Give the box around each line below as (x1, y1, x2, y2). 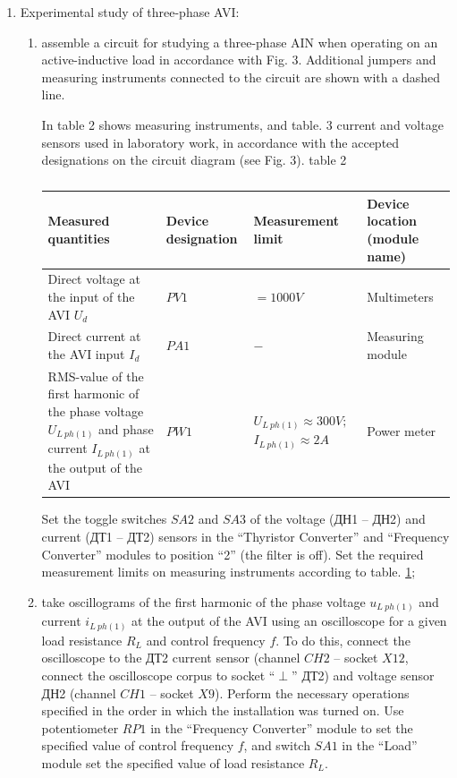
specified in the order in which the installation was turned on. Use (41, 701, 404, 720)
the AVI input (47, 345, 125, 363)
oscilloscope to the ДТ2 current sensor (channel (41, 648, 300, 667)
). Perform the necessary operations (214, 683, 410, 702)
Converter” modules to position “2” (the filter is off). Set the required (41, 544, 424, 563)
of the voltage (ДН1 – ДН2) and (250, 509, 426, 528)
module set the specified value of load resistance (41, 753, 305, 772)
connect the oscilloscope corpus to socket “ (41, 665, 275, 684)
